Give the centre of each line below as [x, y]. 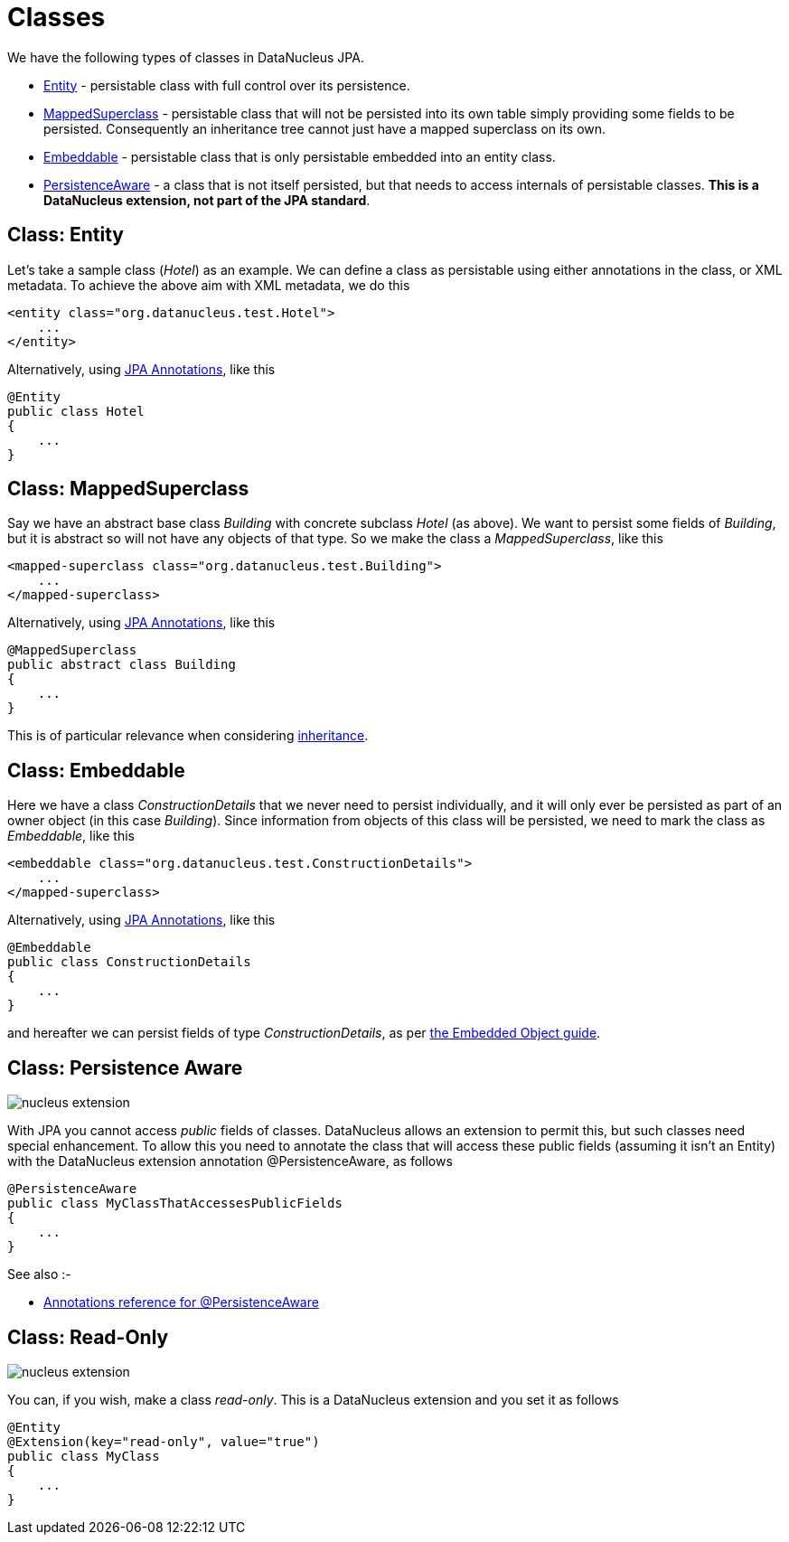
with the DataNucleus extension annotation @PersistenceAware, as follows [230, 1161]
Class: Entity [66, 235]
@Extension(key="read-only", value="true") [164, 1441]
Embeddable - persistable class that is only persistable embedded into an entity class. [300, 156]
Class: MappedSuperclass [128, 489]
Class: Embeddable [96, 770]
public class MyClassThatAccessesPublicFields [175, 1204]
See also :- [39, 1274]
